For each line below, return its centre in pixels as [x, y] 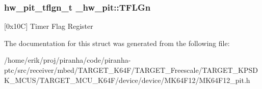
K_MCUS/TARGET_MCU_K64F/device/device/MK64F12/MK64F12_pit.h [127, 80]
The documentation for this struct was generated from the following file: [117, 43]
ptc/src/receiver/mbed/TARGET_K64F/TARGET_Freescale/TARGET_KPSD [131, 70]
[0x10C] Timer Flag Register [49, 26]
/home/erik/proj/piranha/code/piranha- [68, 60]
